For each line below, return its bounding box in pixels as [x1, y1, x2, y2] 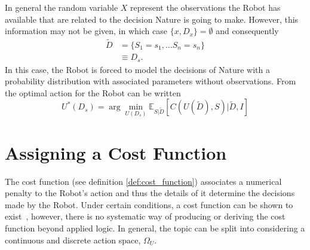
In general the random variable [5, 1, 118, 13]
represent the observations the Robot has [130, 1, 281, 13]
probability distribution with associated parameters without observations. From [5, 75, 296, 87]
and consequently [216, 25, 279, 37]
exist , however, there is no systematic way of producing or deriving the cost [5, 210, 286, 222]
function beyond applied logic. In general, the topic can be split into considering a [5, 222, 305, 234]
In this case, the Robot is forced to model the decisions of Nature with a [5, 63, 270, 75]
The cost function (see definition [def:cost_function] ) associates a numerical [5, 175, 282, 187]
